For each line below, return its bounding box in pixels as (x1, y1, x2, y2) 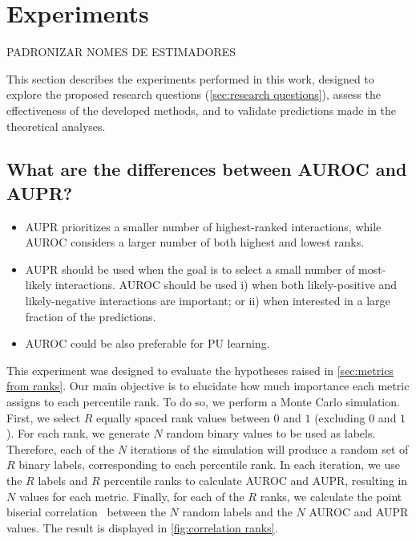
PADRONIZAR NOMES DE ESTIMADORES (6, 43, 236, 60)
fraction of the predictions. (25, 308, 156, 324)
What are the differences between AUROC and (6, 157, 407, 181)
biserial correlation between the (6, 503, 166, 520)
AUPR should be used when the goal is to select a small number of (25, 260, 355, 277)
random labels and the (182, 503, 293, 520)
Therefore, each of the (6, 440, 115, 457)
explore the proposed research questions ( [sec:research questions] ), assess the (6, 86, 381, 103)
